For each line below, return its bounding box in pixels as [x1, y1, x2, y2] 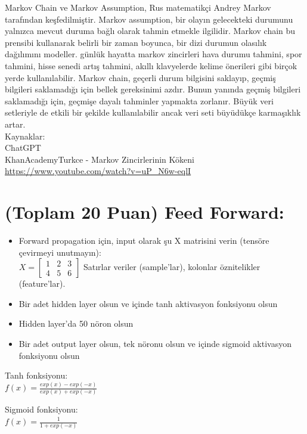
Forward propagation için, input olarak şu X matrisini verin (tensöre [18, 234, 269, 247]
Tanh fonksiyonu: [5, 369, 68, 382]
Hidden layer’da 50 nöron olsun [18, 317, 134, 330]
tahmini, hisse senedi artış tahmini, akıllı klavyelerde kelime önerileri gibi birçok [5, 59, 297, 72]
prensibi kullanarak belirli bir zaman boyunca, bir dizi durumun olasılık [5, 36, 267, 48]
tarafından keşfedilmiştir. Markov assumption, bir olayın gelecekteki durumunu [5, 13, 293, 25]
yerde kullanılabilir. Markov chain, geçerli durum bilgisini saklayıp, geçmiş [5, 71, 276, 83]
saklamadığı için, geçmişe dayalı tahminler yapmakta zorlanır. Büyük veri [5, 94, 274, 107]
